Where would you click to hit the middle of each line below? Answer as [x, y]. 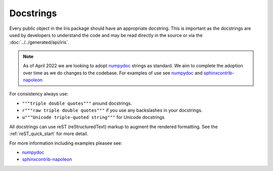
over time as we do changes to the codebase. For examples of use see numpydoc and [113, 73]
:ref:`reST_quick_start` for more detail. [49, 134]
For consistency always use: [39, 94]
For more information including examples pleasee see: [66, 143]
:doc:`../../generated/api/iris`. [39, 42]
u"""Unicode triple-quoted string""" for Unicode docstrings [93, 117]
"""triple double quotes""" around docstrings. [77, 103]
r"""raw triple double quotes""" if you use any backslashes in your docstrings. [112, 110]
